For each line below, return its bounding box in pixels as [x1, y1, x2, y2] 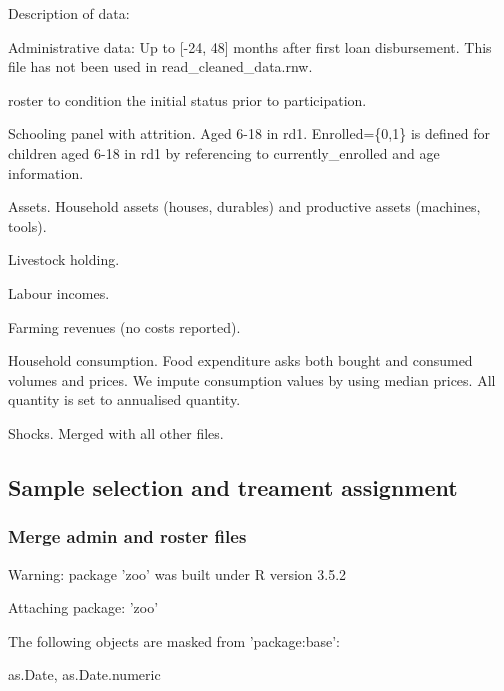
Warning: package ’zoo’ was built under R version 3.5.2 [8, 563, 347, 584]
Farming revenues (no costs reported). [8, 316, 241, 337]
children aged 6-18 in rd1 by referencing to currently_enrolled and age [8, 142, 440, 163]
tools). [8, 215, 47, 236]
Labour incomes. [8, 282, 110, 303]
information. [8, 162, 84, 183]
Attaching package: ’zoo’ [8, 597, 159, 618]
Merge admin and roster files [8, 524, 247, 549]
